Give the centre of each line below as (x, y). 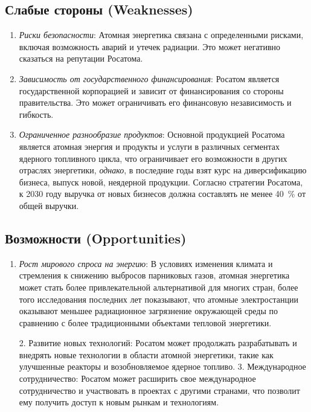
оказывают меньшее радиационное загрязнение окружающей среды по (148, 311)
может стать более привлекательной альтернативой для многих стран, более (159, 287)
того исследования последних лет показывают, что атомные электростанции (159, 299)
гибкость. (36, 114)
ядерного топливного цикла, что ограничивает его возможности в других (153, 158)
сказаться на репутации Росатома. (81, 58)
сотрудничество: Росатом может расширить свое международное (137, 378)
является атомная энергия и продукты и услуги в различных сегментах (149, 146)
